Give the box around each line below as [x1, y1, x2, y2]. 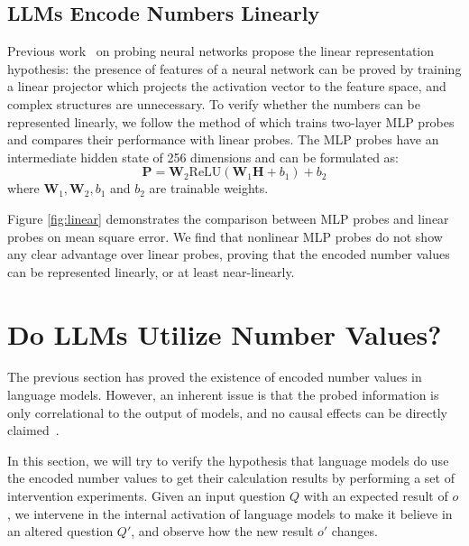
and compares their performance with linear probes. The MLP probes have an [7, 130, 439, 149]
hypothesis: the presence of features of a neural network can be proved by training [7, 59, 462, 78]
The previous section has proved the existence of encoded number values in [7, 367, 422, 386]
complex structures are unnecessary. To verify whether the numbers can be [7, 94, 420, 113]
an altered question [7, 522, 114, 541]
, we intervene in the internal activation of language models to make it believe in [7, 504, 453, 523]
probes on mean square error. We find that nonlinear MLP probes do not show [7, 227, 443, 245]
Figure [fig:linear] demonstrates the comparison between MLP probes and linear [7, 208, 449, 227]
